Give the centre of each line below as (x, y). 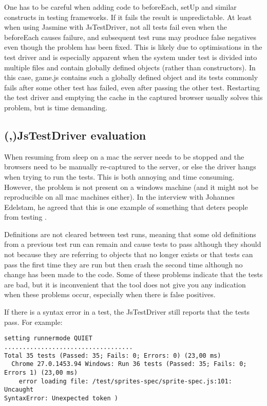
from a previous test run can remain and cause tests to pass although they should (133, 244)
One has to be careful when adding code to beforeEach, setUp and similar (120, 7)
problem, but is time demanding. (56, 107)
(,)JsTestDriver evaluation (75, 135)
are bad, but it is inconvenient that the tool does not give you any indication (125, 284)
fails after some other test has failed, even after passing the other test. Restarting (132, 87)
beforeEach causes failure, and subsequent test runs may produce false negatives (130, 37)
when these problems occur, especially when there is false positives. (110, 294)
